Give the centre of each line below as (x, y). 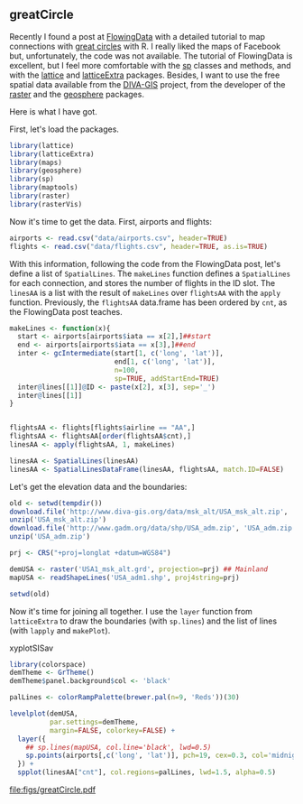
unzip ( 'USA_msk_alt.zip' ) (58, 520)
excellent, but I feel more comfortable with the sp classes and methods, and (150, 65)
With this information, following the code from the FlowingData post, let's (145, 263)
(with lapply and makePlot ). (60, 630)
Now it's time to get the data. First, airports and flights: (110, 221)
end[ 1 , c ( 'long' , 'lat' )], (165, 362)
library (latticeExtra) (52, 154)
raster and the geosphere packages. (77, 94)
